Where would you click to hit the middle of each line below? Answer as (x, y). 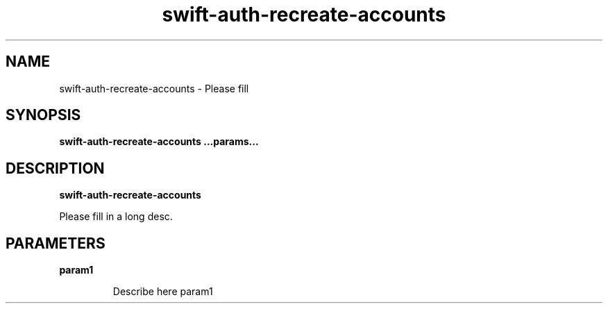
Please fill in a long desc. (116, 217)
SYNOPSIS (43, 115)
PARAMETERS (56, 243)
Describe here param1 (163, 292)
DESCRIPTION (55, 168)
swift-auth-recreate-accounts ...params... (159, 142)
